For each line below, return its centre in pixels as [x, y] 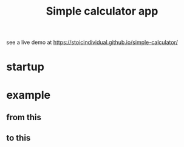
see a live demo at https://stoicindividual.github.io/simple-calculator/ [92, 42]
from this [24, 117]
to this [19, 138]
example [29, 95]
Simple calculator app [102, 11]
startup [25, 67]
